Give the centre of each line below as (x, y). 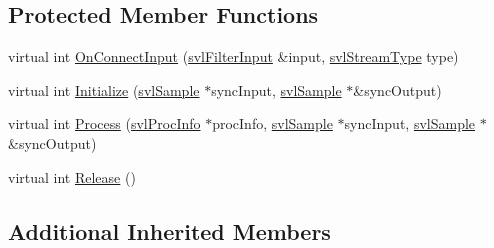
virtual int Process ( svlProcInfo (104, 123)
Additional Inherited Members (169, 230)
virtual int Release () (72, 176)
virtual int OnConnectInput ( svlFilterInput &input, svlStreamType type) (233, 56)
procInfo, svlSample (272, 123)
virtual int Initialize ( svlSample (104, 89)
